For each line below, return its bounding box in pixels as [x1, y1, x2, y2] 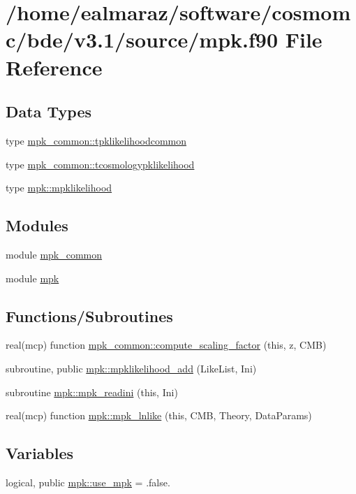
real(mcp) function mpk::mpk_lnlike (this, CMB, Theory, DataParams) [6, 408, 312, 423]
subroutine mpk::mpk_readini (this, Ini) [6, 384, 178, 399]
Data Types [6, 101, 91, 122]
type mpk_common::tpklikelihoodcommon [6, 133, 187, 147]
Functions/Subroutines [6, 305, 173, 326]
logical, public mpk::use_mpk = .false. [6, 474, 170, 489]
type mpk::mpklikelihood [6, 180, 112, 195]
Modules [6, 215, 68, 236]
